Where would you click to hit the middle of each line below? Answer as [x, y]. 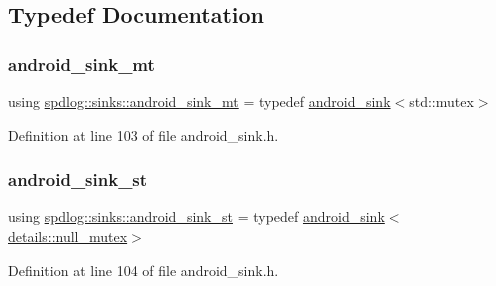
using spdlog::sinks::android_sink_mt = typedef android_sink [199, 101]
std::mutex [441, 101]
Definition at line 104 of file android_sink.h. [143, 269]
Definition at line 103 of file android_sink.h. [143, 134]
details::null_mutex [68, 236]
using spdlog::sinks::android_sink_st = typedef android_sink [196, 216]
